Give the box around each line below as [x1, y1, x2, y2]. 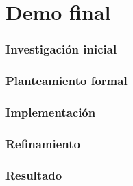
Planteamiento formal [5, 72, 128, 89]
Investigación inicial [5, 40, 117, 58]
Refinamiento [5, 135, 80, 152]
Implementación [5, 103, 96, 120]
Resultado [5, 166, 62, 183]
